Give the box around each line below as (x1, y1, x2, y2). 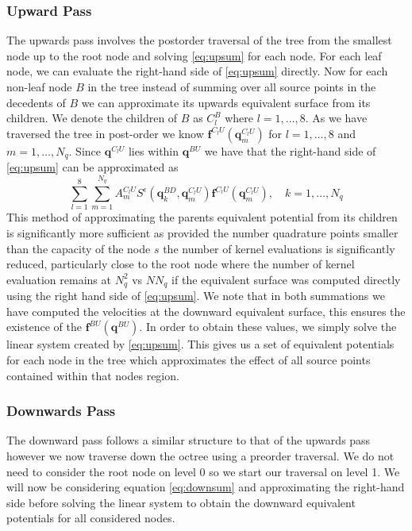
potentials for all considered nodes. (6, 510, 175, 526)
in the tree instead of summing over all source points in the (87, 79, 376, 94)
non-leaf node (6, 79, 72, 94)
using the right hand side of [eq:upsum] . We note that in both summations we (6, 287, 385, 304)
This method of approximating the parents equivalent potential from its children (6, 209, 398, 225)
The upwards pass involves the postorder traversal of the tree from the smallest (6, 32, 392, 48)
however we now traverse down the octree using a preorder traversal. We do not (6, 447, 395, 464)
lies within (128, 142, 179, 159)
